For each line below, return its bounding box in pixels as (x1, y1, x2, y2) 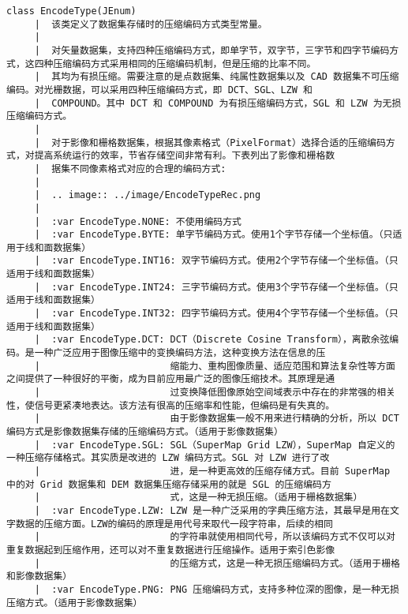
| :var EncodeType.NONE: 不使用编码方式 (34, 215, 242, 227)
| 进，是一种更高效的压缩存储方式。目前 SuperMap (34, 465, 391, 477)
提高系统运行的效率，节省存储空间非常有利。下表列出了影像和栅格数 (34, 150, 335, 162)
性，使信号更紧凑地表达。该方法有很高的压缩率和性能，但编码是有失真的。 (6, 399, 335, 411)
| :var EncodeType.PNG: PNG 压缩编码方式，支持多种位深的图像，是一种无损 (34, 583, 399, 595)
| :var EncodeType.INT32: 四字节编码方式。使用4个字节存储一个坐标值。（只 (34, 308, 399, 320)
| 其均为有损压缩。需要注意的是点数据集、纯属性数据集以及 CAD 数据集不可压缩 (34, 71, 399, 83)
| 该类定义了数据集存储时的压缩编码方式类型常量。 (34, 18, 268, 30)
